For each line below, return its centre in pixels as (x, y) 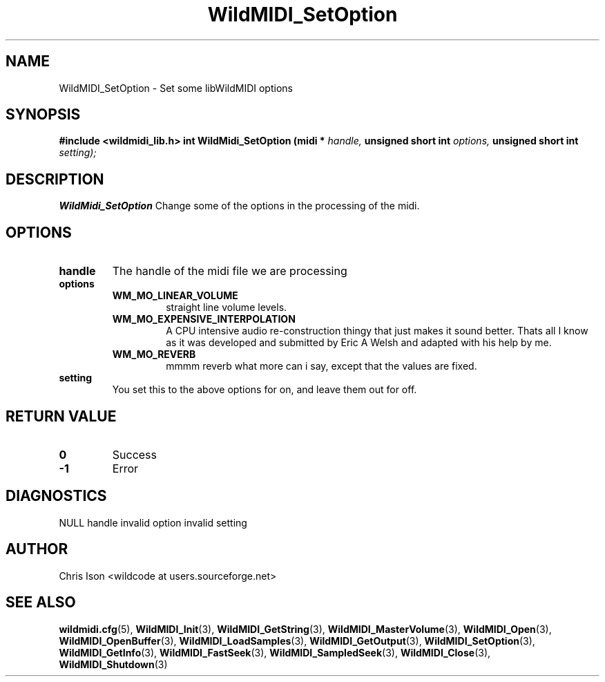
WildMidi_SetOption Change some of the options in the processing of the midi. (239, 206)
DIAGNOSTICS (56, 496)
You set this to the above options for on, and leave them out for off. (265, 390)
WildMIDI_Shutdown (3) (113, 664)
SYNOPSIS (43, 115)
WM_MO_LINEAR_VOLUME (175, 296)
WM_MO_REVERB (154, 354)
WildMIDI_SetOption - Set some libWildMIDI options (176, 88)
